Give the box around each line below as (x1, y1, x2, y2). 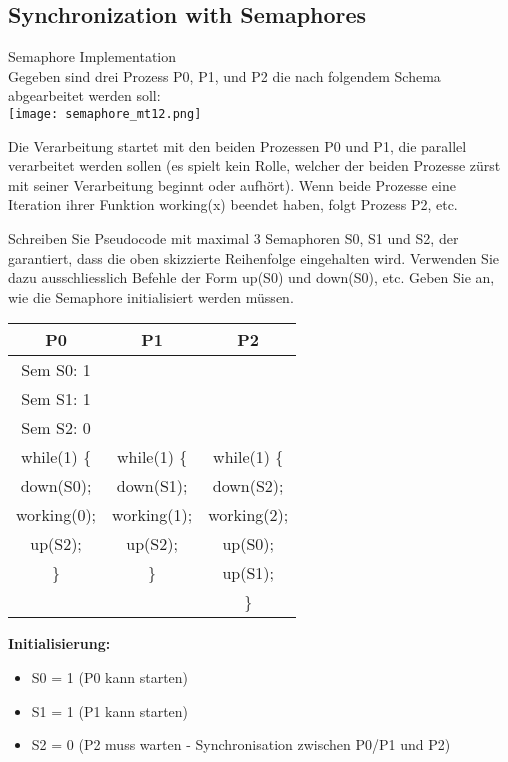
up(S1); (222, 561, 274, 585)
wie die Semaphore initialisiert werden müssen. (8, 286, 294, 307)
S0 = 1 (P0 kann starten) (31, 666, 189, 687)
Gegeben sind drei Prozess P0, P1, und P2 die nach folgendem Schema (8, 65, 441, 86)
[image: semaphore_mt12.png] (8, 106, 202, 121)
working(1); (112, 503, 193, 527)
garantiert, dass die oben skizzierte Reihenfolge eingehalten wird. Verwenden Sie (8, 247, 500, 268)
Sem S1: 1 (21, 387, 91, 411)
